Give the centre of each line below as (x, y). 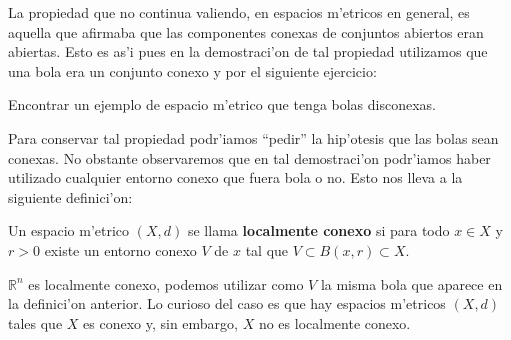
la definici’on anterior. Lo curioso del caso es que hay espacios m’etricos (227, 303)
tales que (35, 322)
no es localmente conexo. (334, 322)
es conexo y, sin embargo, (161, 322)
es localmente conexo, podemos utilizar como (166, 283)
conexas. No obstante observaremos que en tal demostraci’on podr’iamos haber (249, 157)
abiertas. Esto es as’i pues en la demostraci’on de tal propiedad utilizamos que (248, 51)
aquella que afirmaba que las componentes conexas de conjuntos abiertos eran (246, 31)
